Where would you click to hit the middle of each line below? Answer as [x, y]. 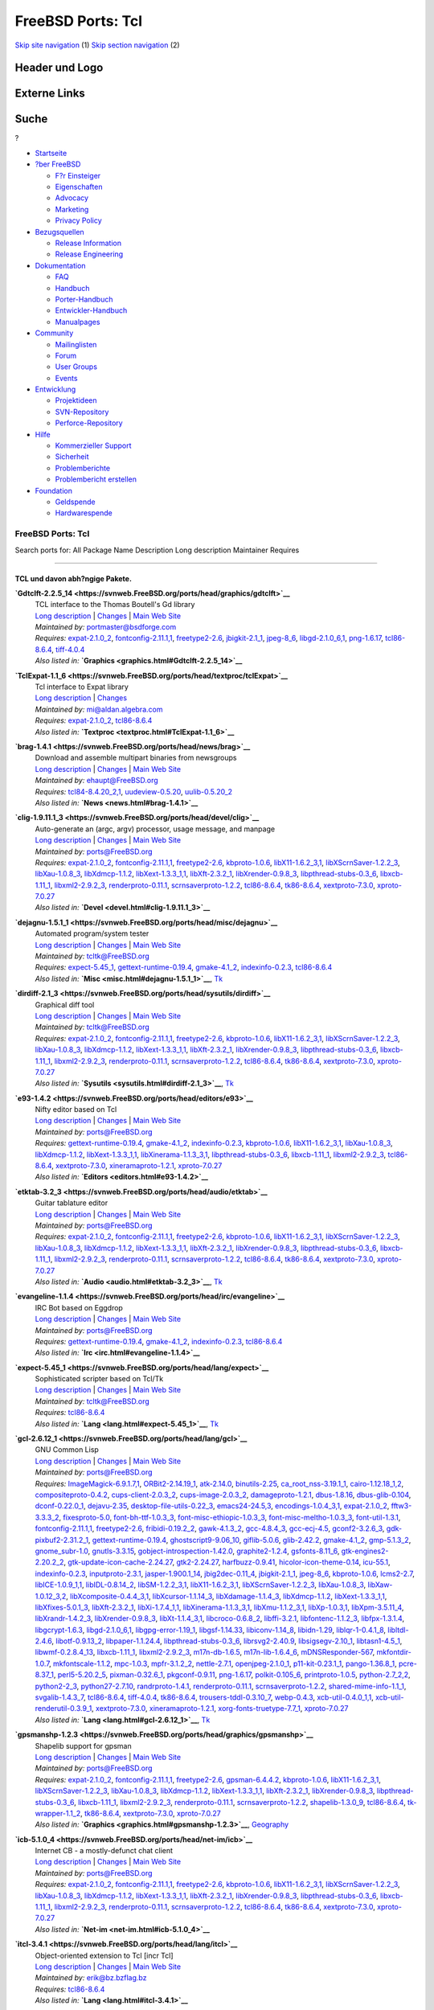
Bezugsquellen [59, 232]
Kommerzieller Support [93, 445]
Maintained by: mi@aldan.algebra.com [99, 709]
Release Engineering [89, 254]
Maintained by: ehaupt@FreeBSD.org [96, 781]
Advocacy [72, 198]
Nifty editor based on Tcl [76, 1110]
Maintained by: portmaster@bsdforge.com [106, 627]
